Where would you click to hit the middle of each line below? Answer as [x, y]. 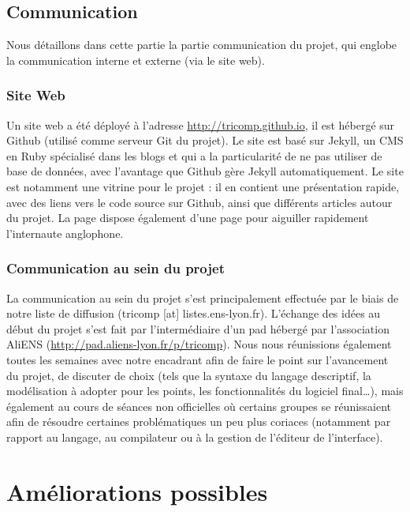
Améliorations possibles [137, 491]
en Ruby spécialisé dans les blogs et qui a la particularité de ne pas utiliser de [194, 155]
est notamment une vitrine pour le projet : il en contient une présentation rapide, [203, 186]
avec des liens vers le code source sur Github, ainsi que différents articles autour [199, 202]
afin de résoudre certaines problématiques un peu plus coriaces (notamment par [199, 422]
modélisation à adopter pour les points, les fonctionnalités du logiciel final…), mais [205, 391]
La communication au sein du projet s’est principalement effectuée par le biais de [203, 297]
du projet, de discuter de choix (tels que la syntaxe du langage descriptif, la [189, 375]
